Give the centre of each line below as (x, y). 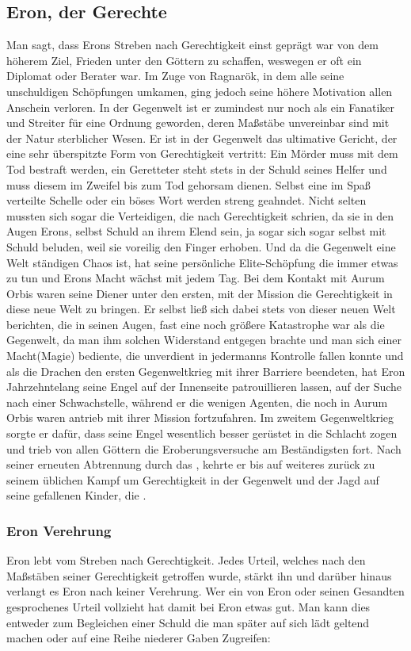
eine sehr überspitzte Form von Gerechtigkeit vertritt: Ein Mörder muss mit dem (202, 153)
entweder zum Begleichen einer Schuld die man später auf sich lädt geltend (188, 622)
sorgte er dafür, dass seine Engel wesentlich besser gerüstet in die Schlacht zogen (202, 433)
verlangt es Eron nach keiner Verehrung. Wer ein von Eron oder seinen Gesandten (205, 591)
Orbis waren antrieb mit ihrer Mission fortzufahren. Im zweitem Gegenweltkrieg (200, 417)
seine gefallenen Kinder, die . (76, 495)
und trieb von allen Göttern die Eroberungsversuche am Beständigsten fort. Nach (204, 448)
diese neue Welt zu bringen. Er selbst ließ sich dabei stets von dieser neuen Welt (201, 309)
